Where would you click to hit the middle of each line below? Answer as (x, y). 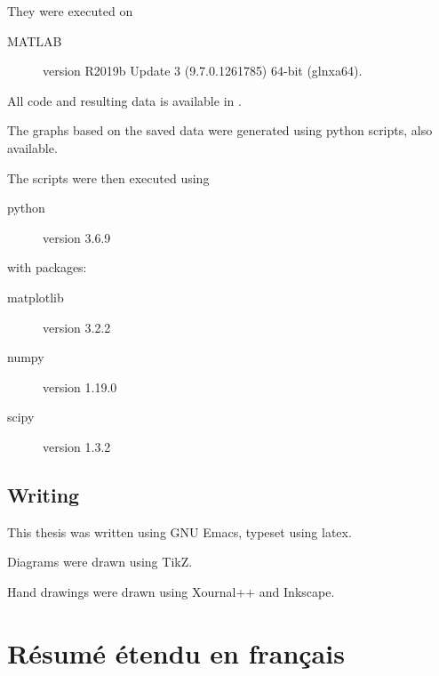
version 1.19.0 (80, 386)
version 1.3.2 (77, 446)
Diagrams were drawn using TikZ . (100, 562)
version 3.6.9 (77, 237)
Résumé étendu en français (176, 652)
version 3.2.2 (77, 327)
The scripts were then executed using (108, 177)
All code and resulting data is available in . (124, 100)
